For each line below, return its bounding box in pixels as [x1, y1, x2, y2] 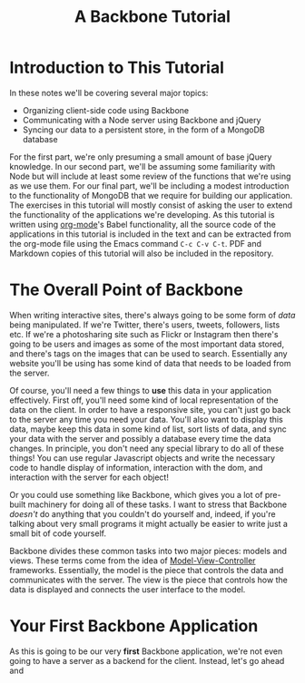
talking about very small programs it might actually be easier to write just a [9, 518, 289, 529]
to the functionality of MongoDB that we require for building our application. [9, 190, 293, 200]
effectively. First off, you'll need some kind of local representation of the [9, 395, 279, 405]
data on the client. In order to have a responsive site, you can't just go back [9, 404, 291, 415]
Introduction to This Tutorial [9, 57, 225, 78]
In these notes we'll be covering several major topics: [9, 87, 209, 98]
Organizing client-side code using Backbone [22, 104, 189, 115]
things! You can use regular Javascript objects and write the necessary [9, 452, 275, 463]
